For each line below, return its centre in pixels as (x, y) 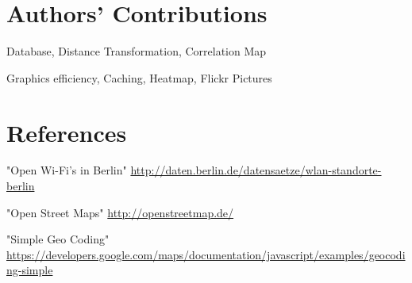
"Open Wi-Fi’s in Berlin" (67, 170)
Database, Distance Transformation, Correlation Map (137, 51)
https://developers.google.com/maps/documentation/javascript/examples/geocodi (206, 254)
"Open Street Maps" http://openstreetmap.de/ (120, 212)
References (67, 132)
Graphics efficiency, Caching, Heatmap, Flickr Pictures (139, 77)
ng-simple (30, 270)
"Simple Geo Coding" (58, 239)
